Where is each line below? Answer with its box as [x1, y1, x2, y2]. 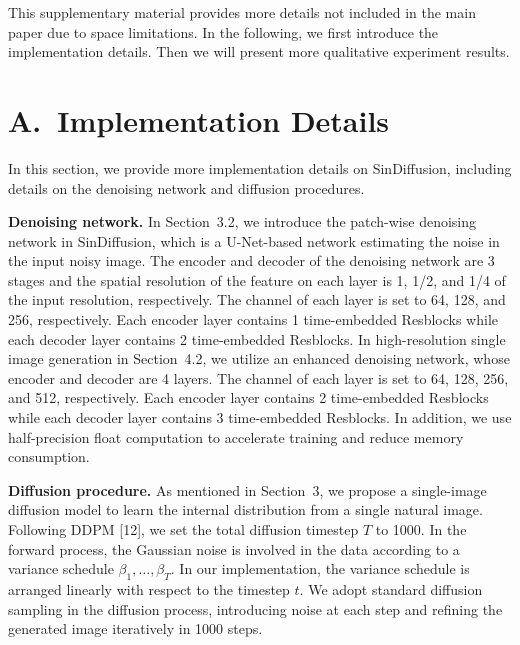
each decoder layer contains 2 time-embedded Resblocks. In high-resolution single [8, 328, 506, 349]
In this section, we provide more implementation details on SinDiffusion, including [8, 157, 512, 178]
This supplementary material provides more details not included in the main [8, 2, 476, 22]
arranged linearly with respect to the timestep [8, 578, 290, 599]
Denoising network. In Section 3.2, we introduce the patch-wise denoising [8, 211, 477, 232]
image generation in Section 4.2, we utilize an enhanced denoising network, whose [8, 348, 510, 369]
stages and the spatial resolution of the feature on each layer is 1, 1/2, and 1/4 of [8, 269, 506, 290]
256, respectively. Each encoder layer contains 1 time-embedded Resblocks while [8, 309, 498, 330]
